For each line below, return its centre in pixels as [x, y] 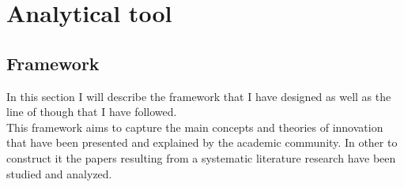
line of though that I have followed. [92, 112]
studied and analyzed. [59, 173]
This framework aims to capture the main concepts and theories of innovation [195, 127]
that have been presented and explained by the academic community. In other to [202, 142]
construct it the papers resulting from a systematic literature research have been [201, 157]
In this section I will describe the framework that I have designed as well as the [199, 96]
